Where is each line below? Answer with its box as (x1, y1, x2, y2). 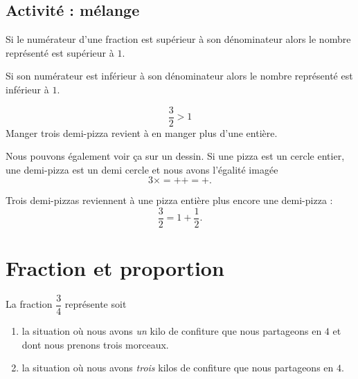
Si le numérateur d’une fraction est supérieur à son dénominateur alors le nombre (6, 32, 351, 46)
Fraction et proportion (6, 254, 224, 282)
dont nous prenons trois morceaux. (21, 337, 169, 351)
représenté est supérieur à (6, 45, 114, 59)
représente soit (64, 297, 127, 311)
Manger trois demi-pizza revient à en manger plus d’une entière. (6, 125, 278, 140)
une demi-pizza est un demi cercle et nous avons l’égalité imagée (6, 162, 278, 176)
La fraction (6, 297, 53, 311)
